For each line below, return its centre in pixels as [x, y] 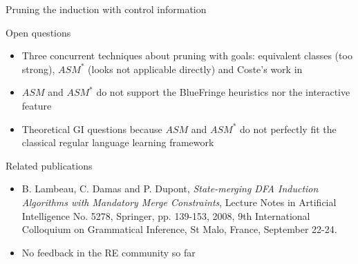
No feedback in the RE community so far [109, 252]
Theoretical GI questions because [92, 129]
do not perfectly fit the [288, 129]
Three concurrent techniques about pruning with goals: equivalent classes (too [187, 55]
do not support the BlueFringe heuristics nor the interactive [223, 92]
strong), [38, 69]
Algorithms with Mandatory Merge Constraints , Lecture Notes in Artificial [179, 202]
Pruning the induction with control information [106, 9]
